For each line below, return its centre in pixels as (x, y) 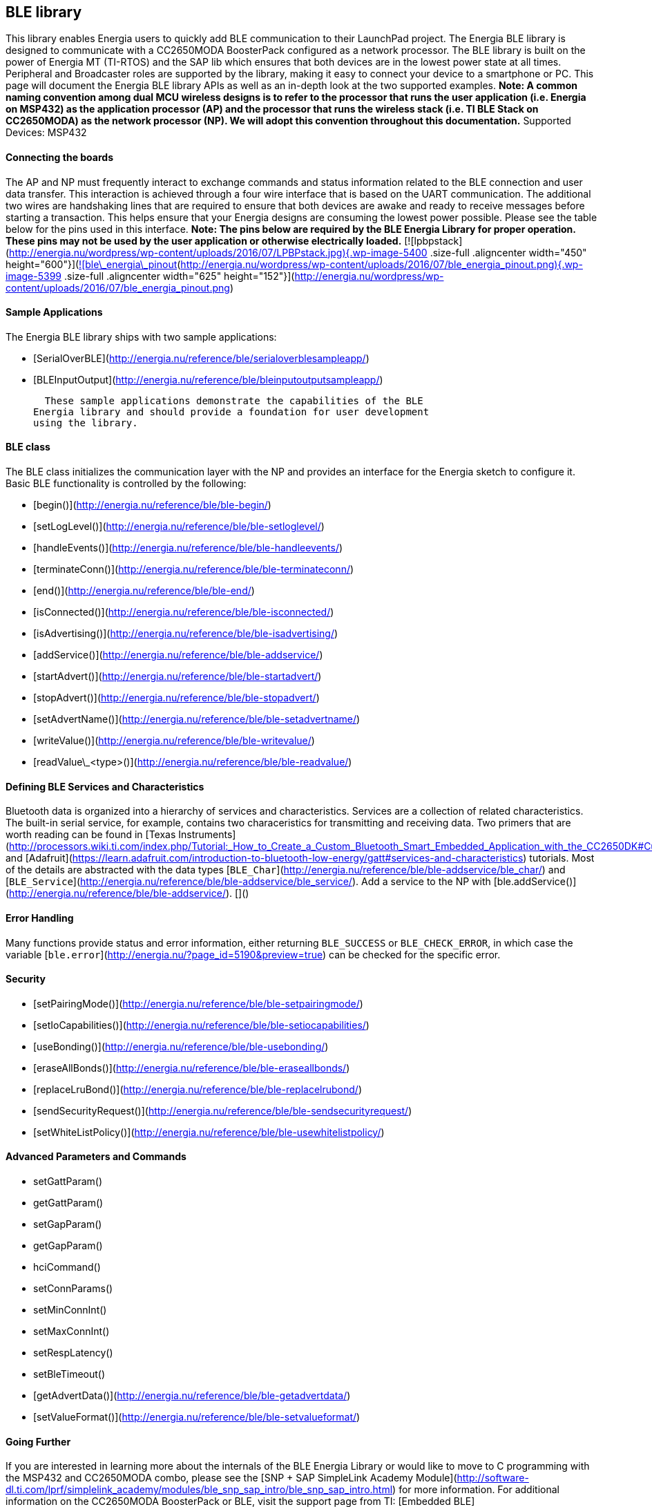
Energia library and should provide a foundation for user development (231, 411)
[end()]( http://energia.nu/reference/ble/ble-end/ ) (144, 591)
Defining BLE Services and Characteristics (105, 786)
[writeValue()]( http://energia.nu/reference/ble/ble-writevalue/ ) (174, 741)
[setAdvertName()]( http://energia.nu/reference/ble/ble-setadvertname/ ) (197, 719)
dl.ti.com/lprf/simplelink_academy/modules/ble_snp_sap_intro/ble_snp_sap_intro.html (199, 1490)
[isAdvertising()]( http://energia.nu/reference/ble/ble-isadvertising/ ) (186, 634)
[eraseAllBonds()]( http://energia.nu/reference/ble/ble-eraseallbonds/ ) (192, 1068)
